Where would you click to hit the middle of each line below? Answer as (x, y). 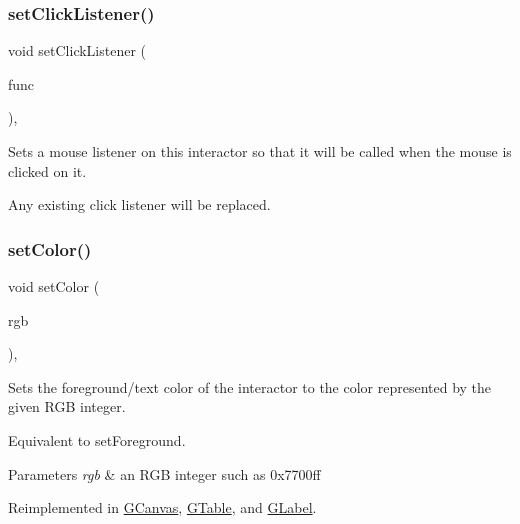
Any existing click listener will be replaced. (139, 204)
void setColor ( (54, 286)
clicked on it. (47, 170)
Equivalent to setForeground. (97, 439)
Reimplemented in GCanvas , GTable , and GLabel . (162, 507)
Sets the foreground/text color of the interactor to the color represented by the (250, 386)
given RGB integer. (67, 406)
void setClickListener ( (77, 50)
